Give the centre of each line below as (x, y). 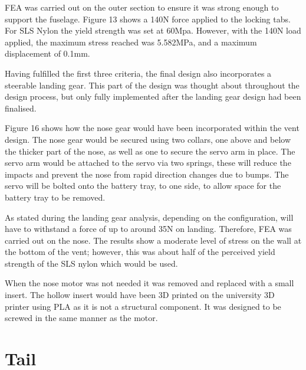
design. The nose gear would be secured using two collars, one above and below (148, 139)
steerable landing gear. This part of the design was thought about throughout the (152, 85)
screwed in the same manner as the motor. (81, 318)
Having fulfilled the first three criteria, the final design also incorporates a (138, 73)
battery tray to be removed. (55, 197)
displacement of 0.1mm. (47, 53)
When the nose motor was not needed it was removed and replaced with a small (149, 283)
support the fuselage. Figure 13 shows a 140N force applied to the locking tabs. (148, 19)
